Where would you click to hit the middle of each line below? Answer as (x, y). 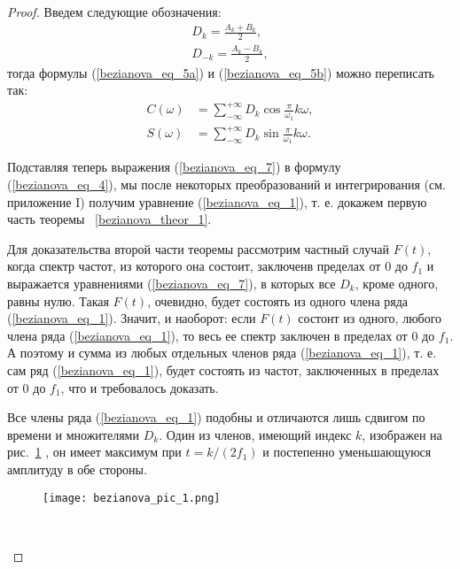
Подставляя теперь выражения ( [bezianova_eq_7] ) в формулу (174, 167)
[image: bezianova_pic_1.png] (132, 498)
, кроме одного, (397, 284)
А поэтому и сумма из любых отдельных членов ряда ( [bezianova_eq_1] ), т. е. (222, 353)
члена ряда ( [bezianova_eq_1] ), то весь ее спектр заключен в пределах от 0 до (221, 335)
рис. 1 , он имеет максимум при (94, 452)
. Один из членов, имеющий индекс (255, 434)
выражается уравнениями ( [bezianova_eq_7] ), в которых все (172, 284)
